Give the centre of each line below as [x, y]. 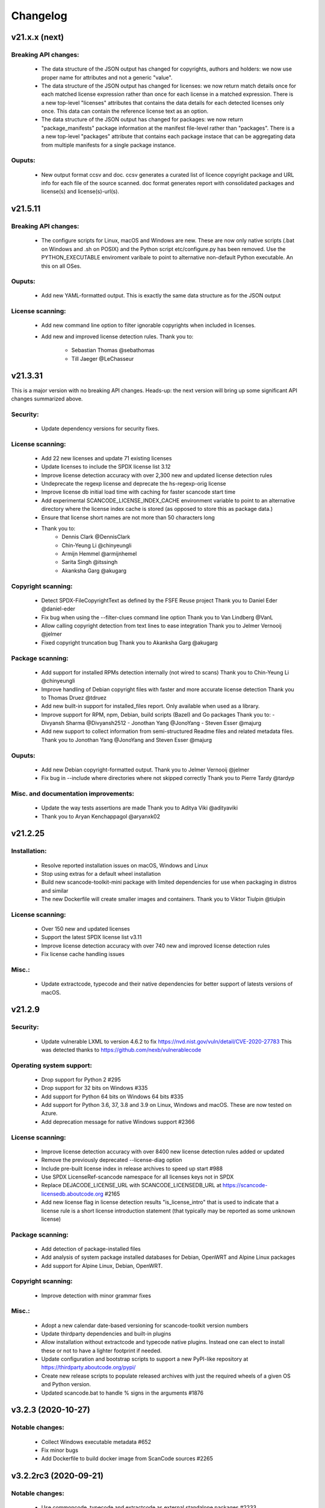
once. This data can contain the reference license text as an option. [125, 111]
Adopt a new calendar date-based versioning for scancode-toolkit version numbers [145, 1325]
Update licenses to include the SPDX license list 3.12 [106, 467]
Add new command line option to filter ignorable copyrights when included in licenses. [148, 325]
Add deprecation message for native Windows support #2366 [118, 1121]
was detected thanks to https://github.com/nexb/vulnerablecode [121, 1050]
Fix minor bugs [60, 1450]
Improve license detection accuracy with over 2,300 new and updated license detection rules [157, 475]
